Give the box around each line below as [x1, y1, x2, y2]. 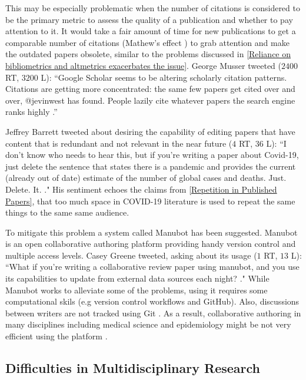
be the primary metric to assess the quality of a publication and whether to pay [5, 13, 293, 25]
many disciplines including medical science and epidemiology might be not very [5, 318, 291, 331]
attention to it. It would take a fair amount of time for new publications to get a [5, 25, 296, 37]
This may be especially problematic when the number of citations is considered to [5, 2, 300, 14]
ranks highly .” [5, 105, 58, 118]
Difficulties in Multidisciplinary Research [5, 359, 260, 377]
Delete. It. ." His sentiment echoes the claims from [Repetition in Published [5, 183, 277, 195]
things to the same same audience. [5, 206, 129, 219]
